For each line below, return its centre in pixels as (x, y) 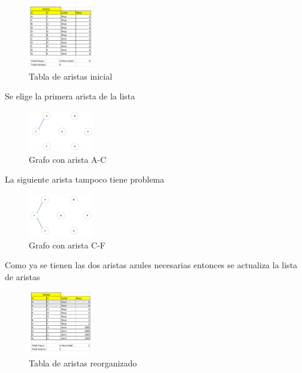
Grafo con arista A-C (68, 159)
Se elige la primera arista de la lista (70, 96)
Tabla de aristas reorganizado (83, 363)
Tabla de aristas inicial (71, 76)
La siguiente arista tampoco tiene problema (85, 179)
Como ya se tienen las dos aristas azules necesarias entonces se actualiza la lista (151, 265)
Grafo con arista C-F (67, 245)
